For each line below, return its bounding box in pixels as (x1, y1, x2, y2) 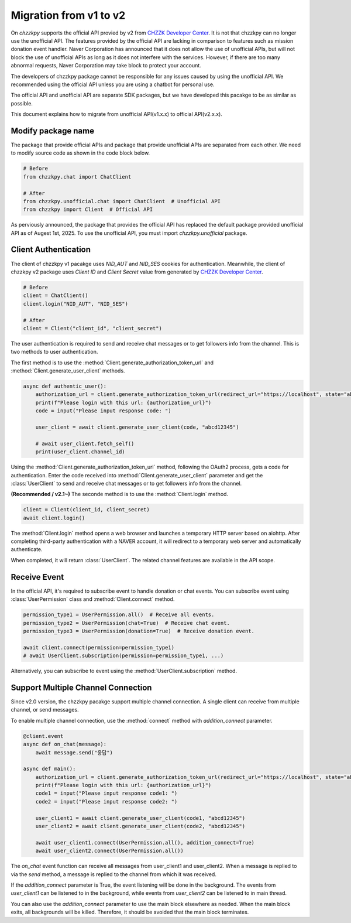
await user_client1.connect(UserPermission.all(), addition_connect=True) (35, 839, 254, 846)
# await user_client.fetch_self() (35, 440, 135, 447)
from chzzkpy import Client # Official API (23, 206, 153, 213)
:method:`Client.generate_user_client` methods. (11, 367, 125, 374)
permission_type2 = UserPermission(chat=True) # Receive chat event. (23, 620, 230, 626)
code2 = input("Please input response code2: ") (35, 798, 178, 805)
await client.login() (23, 514, 85, 521)
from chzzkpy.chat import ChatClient (23, 173, 132, 180)
